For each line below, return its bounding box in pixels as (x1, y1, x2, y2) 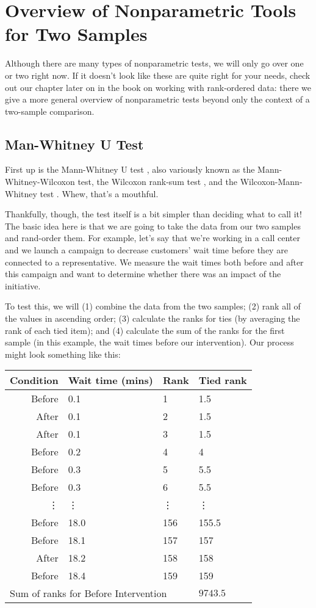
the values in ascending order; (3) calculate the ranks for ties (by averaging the (5, 312, 300, 325)
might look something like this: (5, 347, 121, 360)
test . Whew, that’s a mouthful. (40, 187, 159, 200)
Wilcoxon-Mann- (240, 175, 303, 188)
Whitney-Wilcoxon (5, 175, 75, 188)
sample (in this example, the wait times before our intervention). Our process (5, 336, 294, 349)
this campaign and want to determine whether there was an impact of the (5, 267, 281, 280)
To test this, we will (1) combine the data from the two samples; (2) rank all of (5, 300, 301, 313)
